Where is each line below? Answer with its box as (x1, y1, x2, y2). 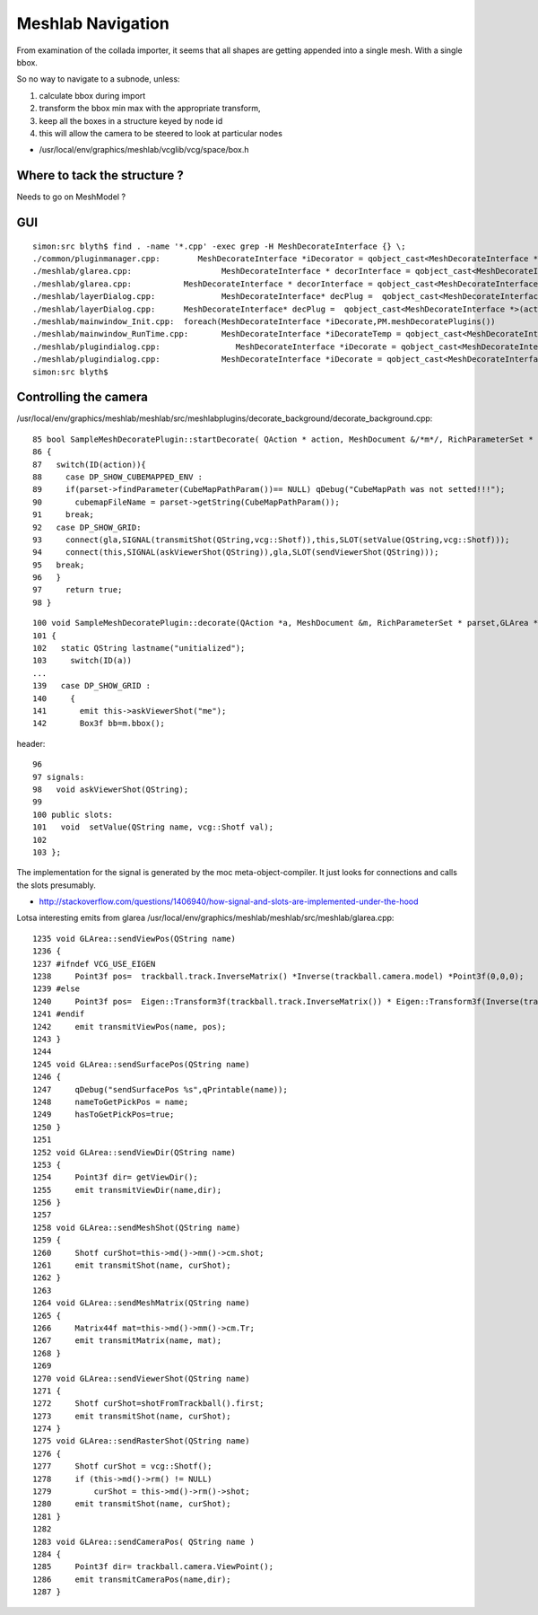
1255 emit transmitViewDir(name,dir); (32, 1185, 222, 1195)
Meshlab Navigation (16, 13, 169, 33)
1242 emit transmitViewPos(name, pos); (32, 1022, 227, 1031)
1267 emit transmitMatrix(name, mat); (32, 1336, 222, 1346)
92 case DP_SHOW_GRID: (32, 522, 142, 532)
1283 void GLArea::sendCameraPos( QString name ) (32, 1536, 256, 1547)
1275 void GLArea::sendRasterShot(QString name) (32, 1436, 250, 1446)
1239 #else (32, 984, 81, 994)
